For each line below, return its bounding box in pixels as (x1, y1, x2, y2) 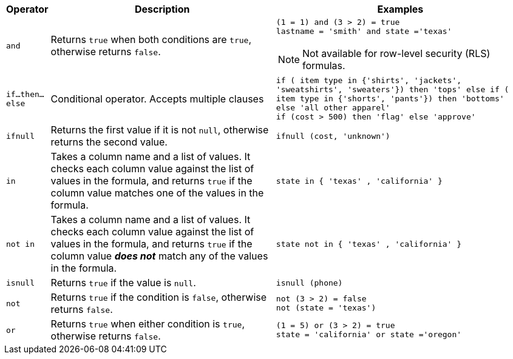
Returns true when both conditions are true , (50, 33, 252, 45)
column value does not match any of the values (50, 250, 268, 262)
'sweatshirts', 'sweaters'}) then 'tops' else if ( (276, 85, 509, 94)
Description (134, 3, 190, 15)
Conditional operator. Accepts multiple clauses (50, 92, 264, 105)
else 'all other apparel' (276, 103, 390, 112)
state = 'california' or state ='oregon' (276, 330, 462, 339)
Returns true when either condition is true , (50, 318, 245, 330)
